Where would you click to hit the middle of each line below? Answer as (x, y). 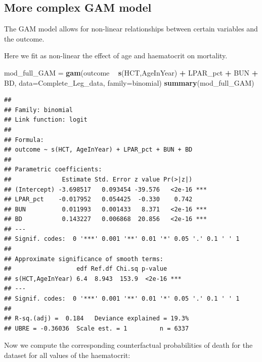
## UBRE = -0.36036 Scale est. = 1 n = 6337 (97, 328)
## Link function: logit (46, 120)
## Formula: (24, 140)
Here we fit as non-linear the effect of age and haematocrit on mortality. (116, 56)
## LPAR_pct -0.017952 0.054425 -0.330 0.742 (98, 200)
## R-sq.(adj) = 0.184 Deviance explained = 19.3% (97, 319)
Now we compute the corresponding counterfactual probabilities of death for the (128, 345)
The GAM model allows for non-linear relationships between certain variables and (131, 29)
